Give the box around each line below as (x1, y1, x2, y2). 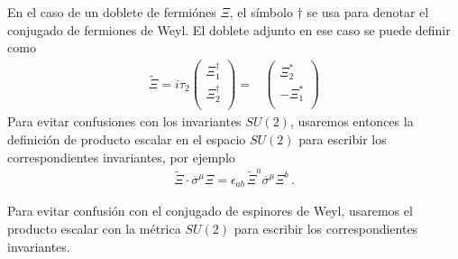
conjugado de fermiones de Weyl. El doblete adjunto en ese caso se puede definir (7, 20, 451, 39)
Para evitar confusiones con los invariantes (7, 112, 242, 131)
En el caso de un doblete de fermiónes (7, 3, 216, 21)
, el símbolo (229, 3, 293, 21)
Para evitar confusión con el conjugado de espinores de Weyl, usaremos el (7, 201, 413, 220)
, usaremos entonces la (289, 112, 414, 131)
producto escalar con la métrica (7, 219, 181, 238)
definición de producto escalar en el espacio (7, 130, 246, 149)
